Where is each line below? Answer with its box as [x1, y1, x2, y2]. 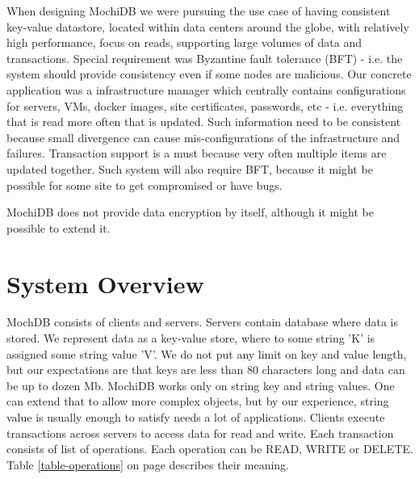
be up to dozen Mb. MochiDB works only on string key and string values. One [6, 376, 395, 393]
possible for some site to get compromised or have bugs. [6, 176, 283, 193]
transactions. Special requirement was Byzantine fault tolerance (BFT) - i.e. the [6, 49, 403, 66]
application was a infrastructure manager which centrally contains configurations [6, 81, 406, 98]
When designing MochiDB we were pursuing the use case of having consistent [6, 2, 391, 19]
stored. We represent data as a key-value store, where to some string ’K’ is [6, 330, 375, 347]
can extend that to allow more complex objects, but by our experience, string [6, 393, 389, 410]
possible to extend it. [6, 219, 111, 236]
